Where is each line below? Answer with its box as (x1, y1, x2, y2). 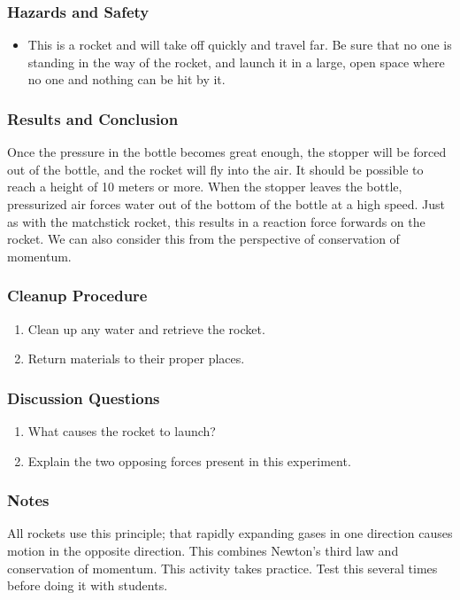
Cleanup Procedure (7, 284, 148, 307)
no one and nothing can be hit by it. (27, 70, 226, 89)
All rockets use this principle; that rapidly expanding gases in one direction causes (7, 524, 453, 542)
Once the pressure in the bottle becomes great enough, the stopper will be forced (7, 143, 447, 161)
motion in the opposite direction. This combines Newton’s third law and (7, 542, 399, 559)
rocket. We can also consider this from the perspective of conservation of (7, 230, 400, 248)
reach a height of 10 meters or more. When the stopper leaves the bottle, (7, 177, 402, 196)
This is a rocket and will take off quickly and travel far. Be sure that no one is (27, 35, 452, 54)
